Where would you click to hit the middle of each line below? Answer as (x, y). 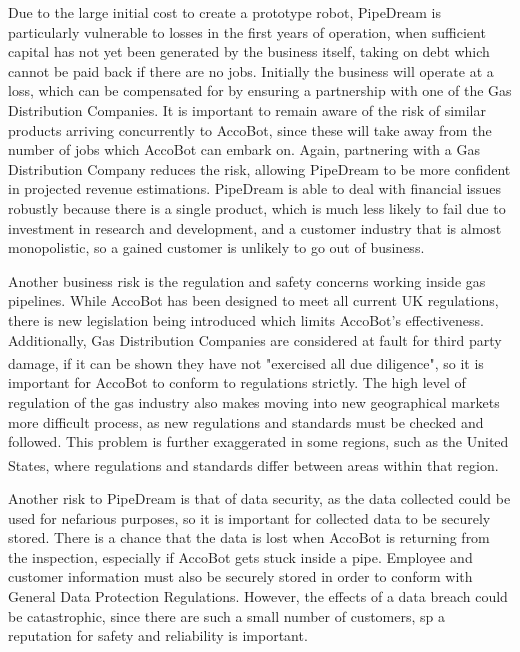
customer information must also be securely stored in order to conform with (240, 576)
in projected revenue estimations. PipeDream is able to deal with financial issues (254, 188)
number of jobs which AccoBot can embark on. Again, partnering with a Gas (244, 149)
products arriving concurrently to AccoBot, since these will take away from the (250, 129)
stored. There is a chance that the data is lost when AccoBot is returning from (249, 537)
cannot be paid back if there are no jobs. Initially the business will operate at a (251, 70)
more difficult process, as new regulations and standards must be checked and (246, 421)
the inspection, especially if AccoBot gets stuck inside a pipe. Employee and (240, 556)
